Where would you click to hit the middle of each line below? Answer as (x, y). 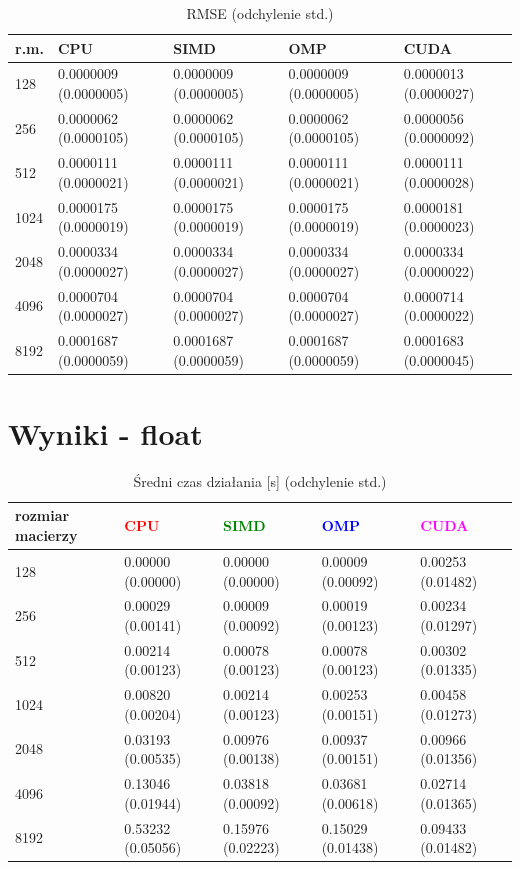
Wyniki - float (105, 432)
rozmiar (42, 515)
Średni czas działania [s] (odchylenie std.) (260, 480)
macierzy (46, 535)
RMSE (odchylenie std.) (260, 13)
